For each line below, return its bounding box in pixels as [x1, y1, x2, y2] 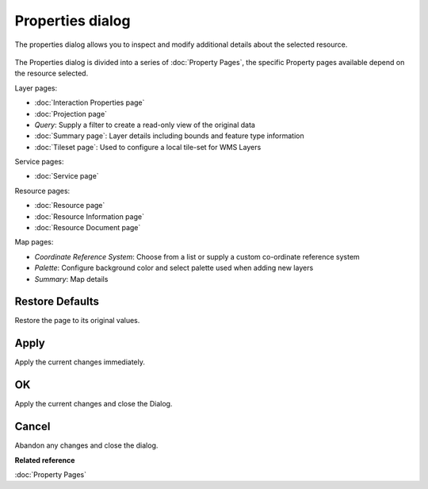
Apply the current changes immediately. [14, 357, 146, 367]
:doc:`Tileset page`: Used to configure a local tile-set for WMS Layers [34, 142, 262, 152]
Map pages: [14, 237, 54, 247]
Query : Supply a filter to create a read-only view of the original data [34, 120, 255, 129]
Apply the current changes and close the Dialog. [14, 399, 173, 409]
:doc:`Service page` [34, 171, 99, 181]
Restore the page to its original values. [14, 316, 140, 325]
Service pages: [14, 157, 64, 167]
